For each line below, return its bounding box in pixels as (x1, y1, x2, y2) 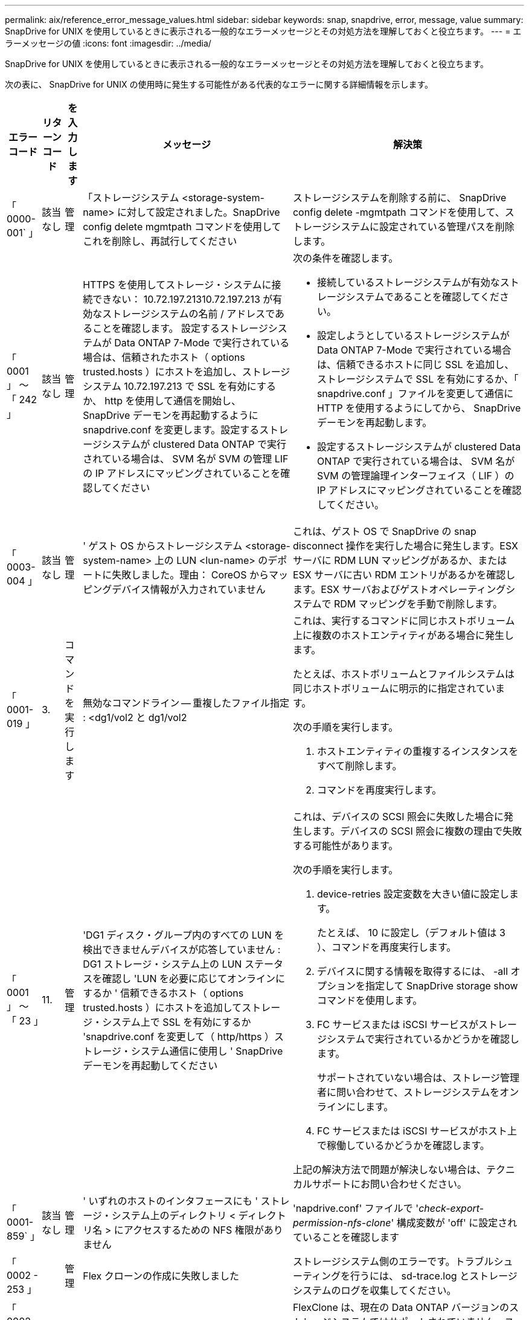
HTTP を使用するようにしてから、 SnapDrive (316, 402, 521, 414)
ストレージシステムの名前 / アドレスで (102, 308, 275, 320)
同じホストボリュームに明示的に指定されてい (292, 682, 495, 694)
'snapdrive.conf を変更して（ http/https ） (83, 1030, 274, 1043)
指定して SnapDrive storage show (365, 980, 518, 992)
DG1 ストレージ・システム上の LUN (83, 958, 242, 970)
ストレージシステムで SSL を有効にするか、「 (316, 373, 519, 385)
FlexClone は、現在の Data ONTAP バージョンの (292, 1301, 509, 1313)
